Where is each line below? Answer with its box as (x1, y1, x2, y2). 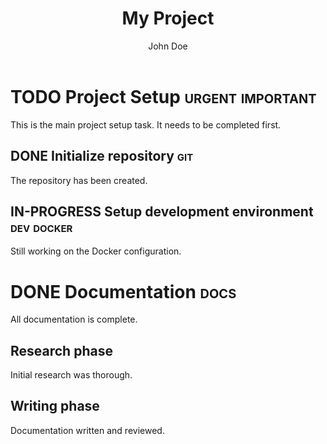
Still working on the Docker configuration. (10, 245, 182, 257)
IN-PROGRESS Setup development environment (10, 203, 314, 220)
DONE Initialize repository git (10, 148, 194, 165)
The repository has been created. (10, 174, 148, 186)
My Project (121, 7, 215, 30)
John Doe (148, 40, 188, 52)
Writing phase (10, 398, 100, 415)
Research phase (10, 342, 113, 359)
